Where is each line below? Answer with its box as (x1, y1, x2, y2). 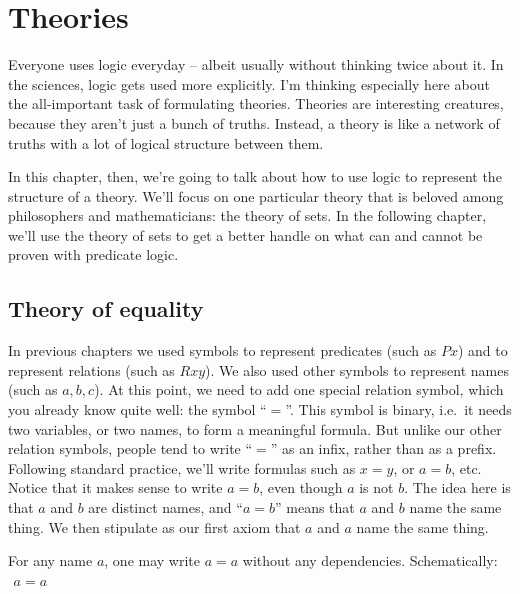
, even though (259, 477, 343, 498)
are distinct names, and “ (88, 497, 243, 518)
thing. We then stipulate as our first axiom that (8, 516, 301, 537)
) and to (457, 340, 508, 361)
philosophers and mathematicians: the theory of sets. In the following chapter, (8, 205, 487, 226)
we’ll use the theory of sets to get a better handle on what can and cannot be (8, 224, 483, 245)
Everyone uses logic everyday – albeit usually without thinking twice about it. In (8, 54, 504, 75)
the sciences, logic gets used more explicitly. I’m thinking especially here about (8, 73, 490, 94)
